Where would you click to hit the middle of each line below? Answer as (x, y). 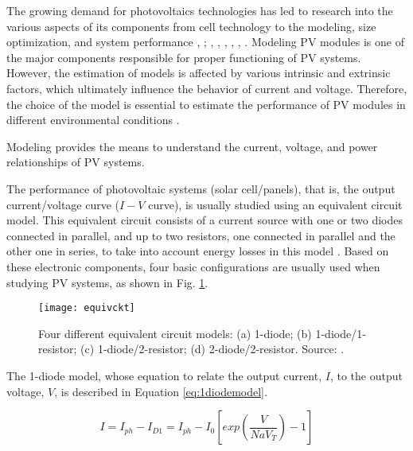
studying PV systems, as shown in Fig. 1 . (107, 282)
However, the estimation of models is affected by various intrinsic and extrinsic (199, 73)
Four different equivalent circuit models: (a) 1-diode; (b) (175, 333)
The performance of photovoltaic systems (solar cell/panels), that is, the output (201, 188)
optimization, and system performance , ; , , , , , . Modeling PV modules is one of (205, 42)
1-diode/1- (341, 333)
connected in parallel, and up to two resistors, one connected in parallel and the (201, 235)
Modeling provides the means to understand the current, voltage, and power (192, 146)
